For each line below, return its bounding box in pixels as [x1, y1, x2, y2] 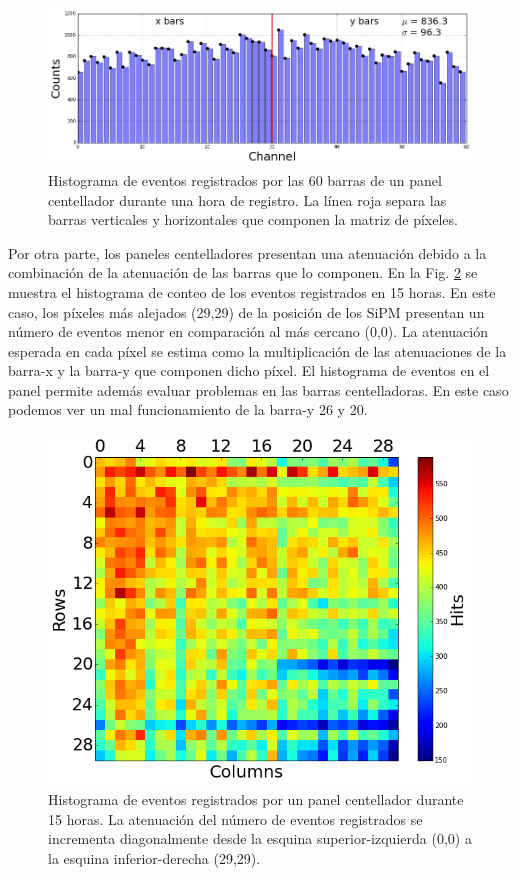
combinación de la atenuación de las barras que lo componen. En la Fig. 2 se [8, 262, 478, 283]
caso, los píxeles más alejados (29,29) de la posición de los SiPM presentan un [8, 301, 485, 322]
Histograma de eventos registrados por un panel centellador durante [48, 788, 464, 809]
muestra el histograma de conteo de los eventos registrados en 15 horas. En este [8, 281, 496, 302]
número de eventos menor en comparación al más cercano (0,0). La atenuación [8, 321, 488, 342]
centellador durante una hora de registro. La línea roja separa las [48, 189, 447, 210]
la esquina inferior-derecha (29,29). [48, 847, 261, 868]
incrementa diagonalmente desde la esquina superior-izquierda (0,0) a [48, 828, 472, 849]
